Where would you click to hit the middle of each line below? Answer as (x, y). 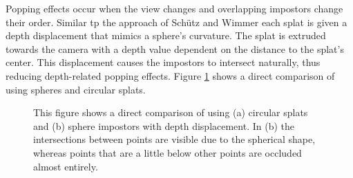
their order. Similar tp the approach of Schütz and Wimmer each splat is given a (176, 22)
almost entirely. (66, 166)
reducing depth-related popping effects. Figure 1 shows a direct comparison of (170, 75)
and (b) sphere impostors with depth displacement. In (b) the (164, 125)
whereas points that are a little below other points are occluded (168, 152)
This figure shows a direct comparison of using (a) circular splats (171, 112)
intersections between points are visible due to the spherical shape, (174, 139)
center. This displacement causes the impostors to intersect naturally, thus (163, 62)
